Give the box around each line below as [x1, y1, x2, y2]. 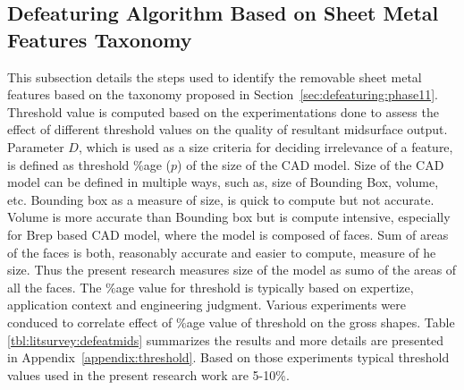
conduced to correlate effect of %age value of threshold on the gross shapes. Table [7, 312, 455, 331]
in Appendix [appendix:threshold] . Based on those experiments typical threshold [7, 348, 450, 367]
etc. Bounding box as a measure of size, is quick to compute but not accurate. [7, 190, 434, 208]
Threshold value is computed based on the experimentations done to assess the [7, 102, 439, 121]
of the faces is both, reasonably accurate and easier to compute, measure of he [7, 242, 436, 261]
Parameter [7, 137, 64, 156]
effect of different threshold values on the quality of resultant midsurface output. [7, 120, 448, 139]
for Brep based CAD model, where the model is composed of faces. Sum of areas [7, 225, 449, 243]
